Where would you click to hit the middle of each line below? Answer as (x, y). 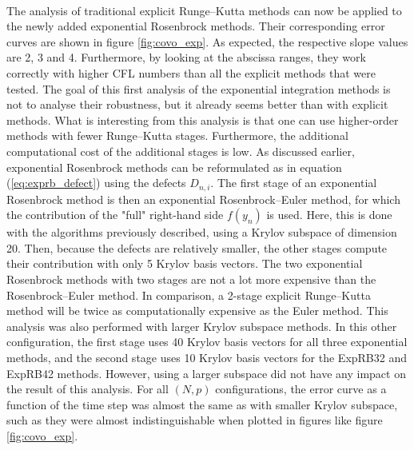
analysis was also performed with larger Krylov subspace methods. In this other (202, 326)
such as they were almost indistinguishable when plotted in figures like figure (195, 420)
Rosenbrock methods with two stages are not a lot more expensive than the (191, 279)
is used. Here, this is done (329, 215)
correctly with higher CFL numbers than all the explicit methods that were (191, 72)
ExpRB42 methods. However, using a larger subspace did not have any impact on (206, 373)
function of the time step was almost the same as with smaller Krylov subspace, (202, 404)
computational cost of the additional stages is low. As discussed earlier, (181, 151)
